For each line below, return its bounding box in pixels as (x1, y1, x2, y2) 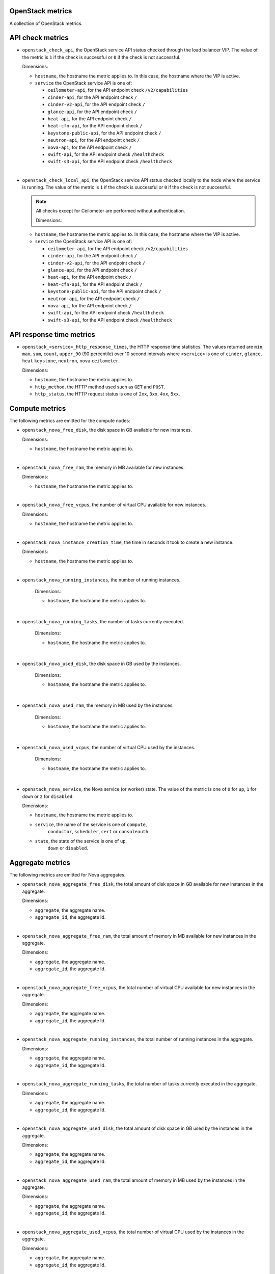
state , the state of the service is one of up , (35, 838, 127, 844)
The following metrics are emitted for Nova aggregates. (9, 871, 126, 878)
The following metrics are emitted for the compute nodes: (9, 417, 130, 423)
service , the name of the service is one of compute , (35, 821, 147, 828)
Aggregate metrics (9, 858, 71, 867)
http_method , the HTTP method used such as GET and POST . (35, 384, 166, 390)
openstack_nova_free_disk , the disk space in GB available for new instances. (22, 427, 192, 433)
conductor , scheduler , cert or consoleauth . (47, 829, 150, 835)
